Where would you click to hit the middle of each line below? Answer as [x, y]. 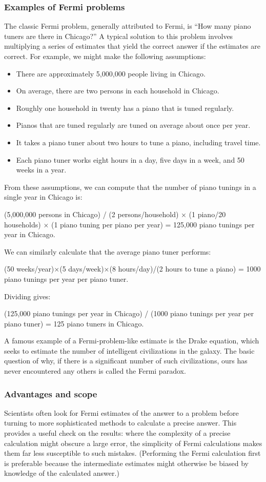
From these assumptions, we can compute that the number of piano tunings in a [130, 187]
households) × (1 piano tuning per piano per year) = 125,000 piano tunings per [129, 224]
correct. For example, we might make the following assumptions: [105, 56]
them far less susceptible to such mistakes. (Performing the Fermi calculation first [132, 453]
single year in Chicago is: [43, 197]
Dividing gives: [27, 296]
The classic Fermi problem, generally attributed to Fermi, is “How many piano [128, 26]
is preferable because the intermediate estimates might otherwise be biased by [126, 463]
